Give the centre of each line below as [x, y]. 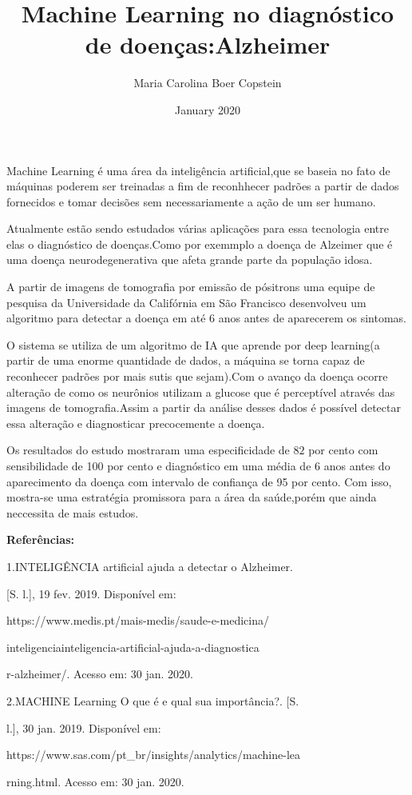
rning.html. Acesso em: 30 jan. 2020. [95, 781]
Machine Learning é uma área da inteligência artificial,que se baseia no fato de [198, 170]
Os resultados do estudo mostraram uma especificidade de [148, 450]
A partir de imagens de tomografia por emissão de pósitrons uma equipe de [191, 287]
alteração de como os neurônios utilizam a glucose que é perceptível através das [201, 392]
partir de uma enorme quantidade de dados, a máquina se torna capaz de [186, 360]
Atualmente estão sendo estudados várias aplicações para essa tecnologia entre [198, 228]
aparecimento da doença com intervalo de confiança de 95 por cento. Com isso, [199, 481]
